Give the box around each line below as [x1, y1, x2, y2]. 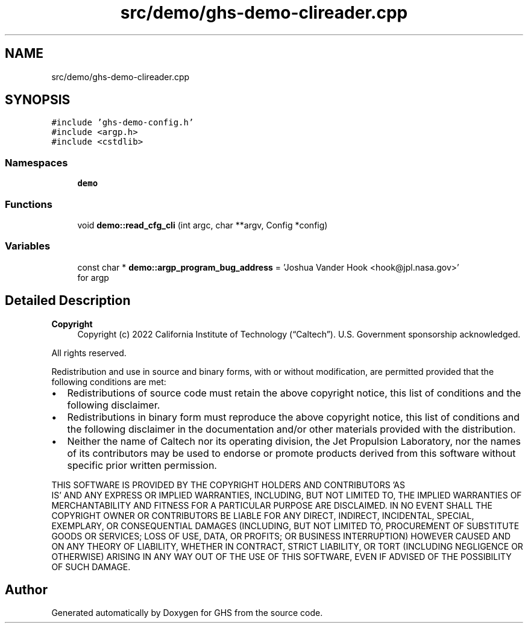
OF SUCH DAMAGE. [51, 561, 131, 572]
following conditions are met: [51, 376, 166, 387]
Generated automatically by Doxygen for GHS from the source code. [51, 608, 323, 618]
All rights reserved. [51, 347, 127, 358]
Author [5, 582, 48, 597]
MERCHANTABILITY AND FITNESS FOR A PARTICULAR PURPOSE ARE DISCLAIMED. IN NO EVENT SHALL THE [51, 500, 492, 510]
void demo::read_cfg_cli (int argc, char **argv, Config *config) [77, 219, 328, 230]
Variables [5, 240, 51, 253]
